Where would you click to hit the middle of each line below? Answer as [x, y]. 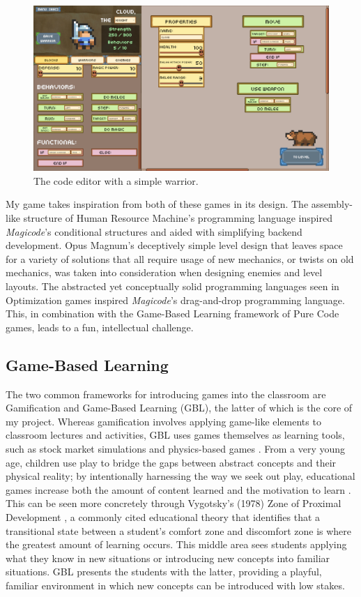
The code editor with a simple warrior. [116, 180]
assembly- [332, 204]
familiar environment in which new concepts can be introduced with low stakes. [175, 585]
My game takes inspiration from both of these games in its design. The [157, 204]
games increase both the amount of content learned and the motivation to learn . [178, 489]
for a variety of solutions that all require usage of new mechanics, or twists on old [180, 258]
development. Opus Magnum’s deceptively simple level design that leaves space [174, 245]
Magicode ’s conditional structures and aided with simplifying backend [154, 231]
